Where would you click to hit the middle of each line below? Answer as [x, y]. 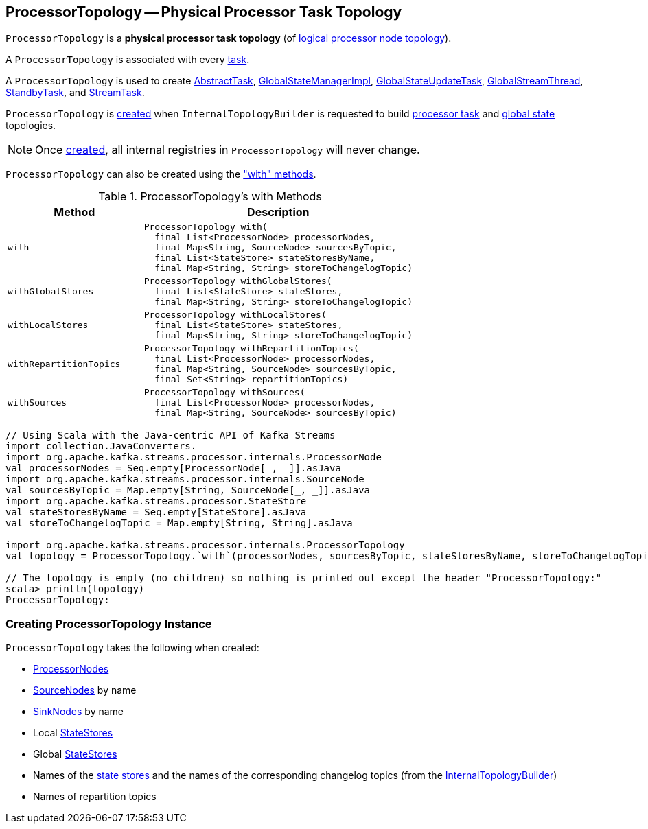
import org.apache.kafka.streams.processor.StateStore [156, 501]
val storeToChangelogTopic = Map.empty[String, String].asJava [179, 523]
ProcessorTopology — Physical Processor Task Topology [204, 12]
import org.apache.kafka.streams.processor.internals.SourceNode [185, 479]
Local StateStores [73, 733]
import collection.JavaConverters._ [104, 446]
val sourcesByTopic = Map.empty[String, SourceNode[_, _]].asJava [188, 490]
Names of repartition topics [95, 797]
